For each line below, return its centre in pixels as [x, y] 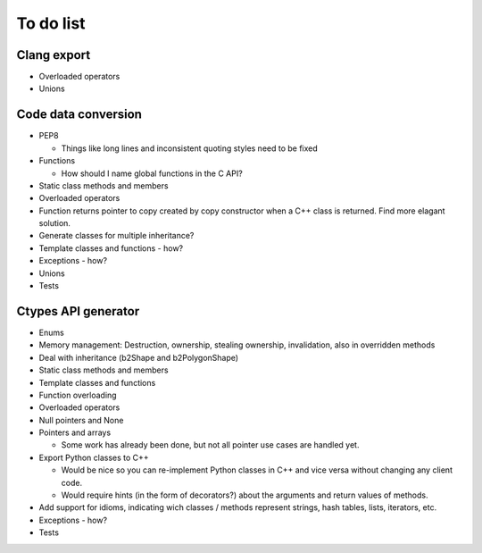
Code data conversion [79, 115]
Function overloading [78, 395]
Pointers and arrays [75, 432]
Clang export [54, 55]
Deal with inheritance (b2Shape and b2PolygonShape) [139, 357]
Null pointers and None [81, 420]
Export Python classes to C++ [94, 457]
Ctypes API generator [78, 311]
